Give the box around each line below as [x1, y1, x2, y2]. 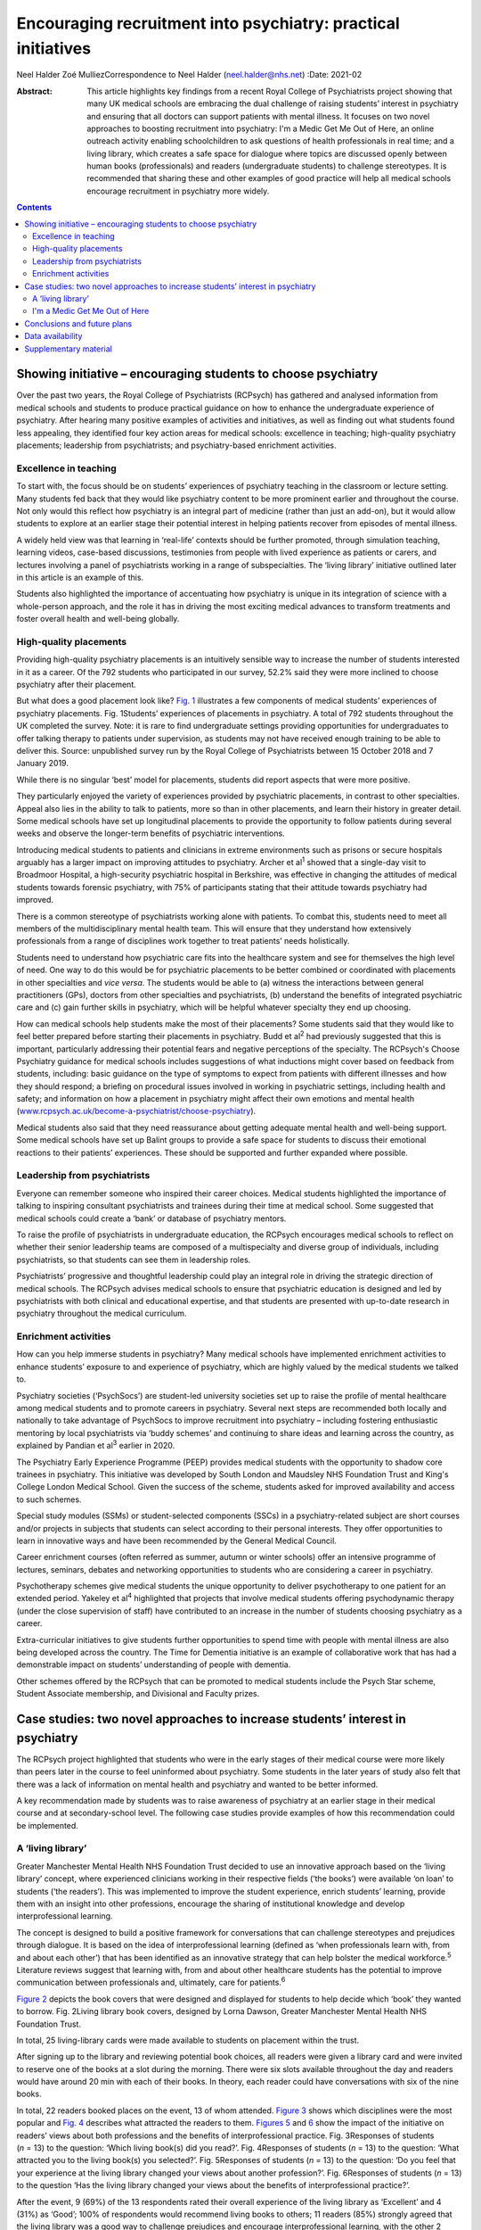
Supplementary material [24, 343, 113, 354]
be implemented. [16, 1820, 79, 1830]
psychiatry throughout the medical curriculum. [16, 1308, 187, 1319]
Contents [16, 202, 53, 213]
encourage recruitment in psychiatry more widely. [86, 186, 270, 196]
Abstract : [16, 86, 53, 96]
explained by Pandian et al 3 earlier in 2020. [16, 1439, 175, 1451]
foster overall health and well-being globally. [16, 614, 180, 624]
